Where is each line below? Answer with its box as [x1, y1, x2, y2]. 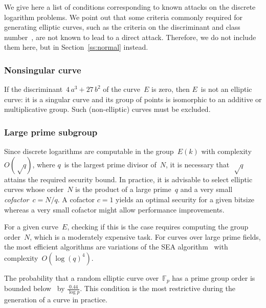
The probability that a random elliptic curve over [4, 272, 159, 283]
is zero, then [151, 84, 190, 94]
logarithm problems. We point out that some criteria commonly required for [4, 11, 242, 22]
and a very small [180, 184, 233, 195]
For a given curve [4, 221, 59, 232]
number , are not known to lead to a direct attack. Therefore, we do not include [4, 31, 256, 42]
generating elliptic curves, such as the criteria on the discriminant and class [4, 22, 240, 32]
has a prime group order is [172, 272, 255, 283]
